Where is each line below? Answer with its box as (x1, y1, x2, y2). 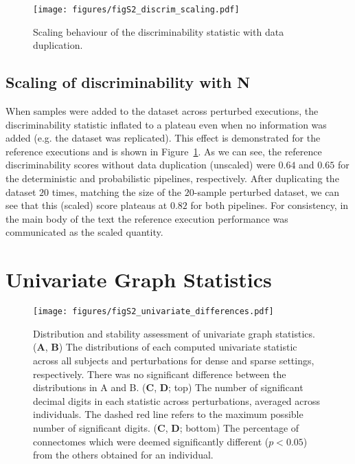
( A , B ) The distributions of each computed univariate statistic (33, 340, 297, 354)
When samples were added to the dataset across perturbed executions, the (5, 104, 319, 118)
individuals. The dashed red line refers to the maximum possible (33, 407, 304, 421)
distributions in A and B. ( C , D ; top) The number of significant (33, 380, 304, 395)
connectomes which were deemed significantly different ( (33, 434, 269, 448)
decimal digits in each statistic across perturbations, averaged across (33, 393, 321, 408)
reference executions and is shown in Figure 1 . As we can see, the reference (5, 144, 322, 158)
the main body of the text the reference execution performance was (5, 211, 288, 225)
